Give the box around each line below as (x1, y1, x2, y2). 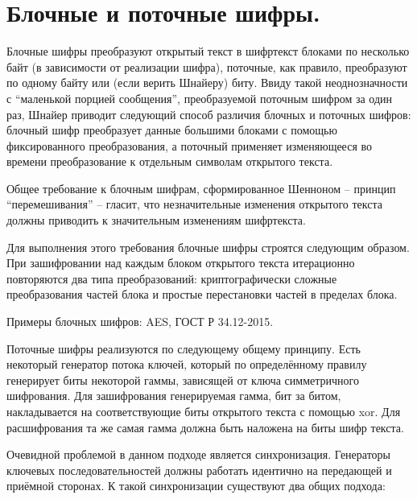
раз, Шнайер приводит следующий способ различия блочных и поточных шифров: (6, 105, 411, 122)
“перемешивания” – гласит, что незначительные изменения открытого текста (6, 196, 383, 212)
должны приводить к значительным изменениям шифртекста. (6, 212, 306, 229)
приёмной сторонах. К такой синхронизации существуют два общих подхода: (6, 477, 386, 494)
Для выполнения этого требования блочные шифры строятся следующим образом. (6, 238, 410, 255)
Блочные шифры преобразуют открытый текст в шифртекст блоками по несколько (6, 43, 410, 60)
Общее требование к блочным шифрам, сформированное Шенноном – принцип (6, 179, 396, 196)
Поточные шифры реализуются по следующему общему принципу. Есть (6, 340, 361, 357)
